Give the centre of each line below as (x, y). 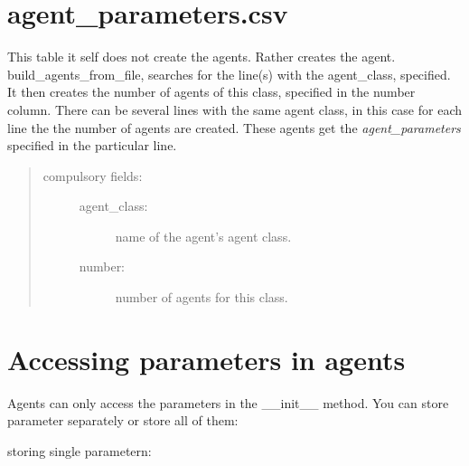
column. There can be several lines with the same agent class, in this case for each (235, 109)
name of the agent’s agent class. (203, 236)
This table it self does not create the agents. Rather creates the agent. (202, 57)
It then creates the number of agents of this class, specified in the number (211, 92)
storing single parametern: (80, 450)
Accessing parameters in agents (206, 359)
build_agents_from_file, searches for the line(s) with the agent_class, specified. (229, 74)
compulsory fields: (93, 175)
